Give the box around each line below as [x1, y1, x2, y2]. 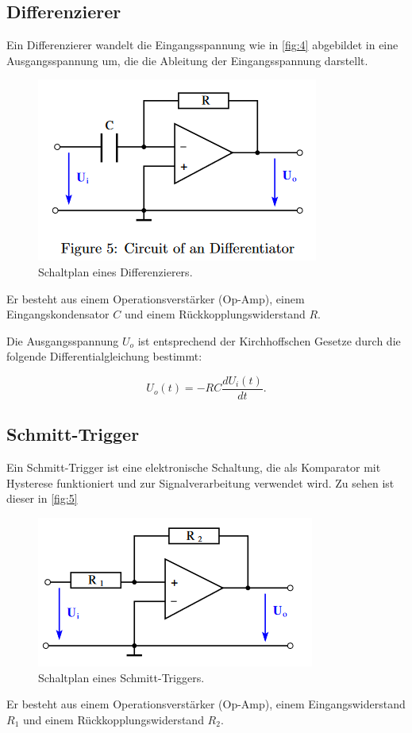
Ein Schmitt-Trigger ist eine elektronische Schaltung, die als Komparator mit [6, 459, 381, 476]
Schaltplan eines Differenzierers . [38, 263, 193, 280]
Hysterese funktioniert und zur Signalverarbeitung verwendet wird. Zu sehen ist [6, 474, 395, 491]
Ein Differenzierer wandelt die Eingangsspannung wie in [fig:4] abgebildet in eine [6, 37, 399, 53]
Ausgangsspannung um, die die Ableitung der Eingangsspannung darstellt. [6, 52, 368, 68]
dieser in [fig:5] [6, 490, 78, 507]
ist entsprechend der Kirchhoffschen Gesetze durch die [137, 332, 401, 349]
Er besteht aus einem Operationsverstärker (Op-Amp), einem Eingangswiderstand [6, 696, 406, 712]
